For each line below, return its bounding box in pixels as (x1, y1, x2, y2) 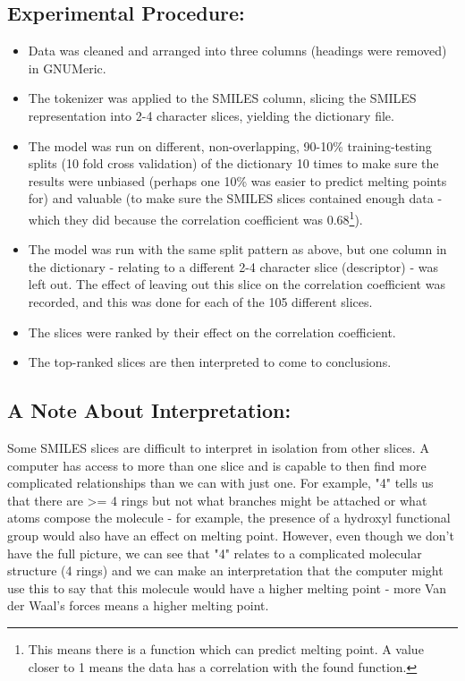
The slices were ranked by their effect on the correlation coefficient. (28, 322, 396, 341)
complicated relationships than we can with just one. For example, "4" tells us (7, 473, 434, 492)
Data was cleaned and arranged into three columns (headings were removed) (28, 41, 447, 60)
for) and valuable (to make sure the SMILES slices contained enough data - (28, 189, 443, 208)
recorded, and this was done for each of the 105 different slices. (28, 292, 373, 311)
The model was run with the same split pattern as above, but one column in (28, 240, 447, 259)
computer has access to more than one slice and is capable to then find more (7, 455, 427, 474)
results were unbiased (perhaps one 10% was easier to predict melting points (28, 171, 447, 190)
